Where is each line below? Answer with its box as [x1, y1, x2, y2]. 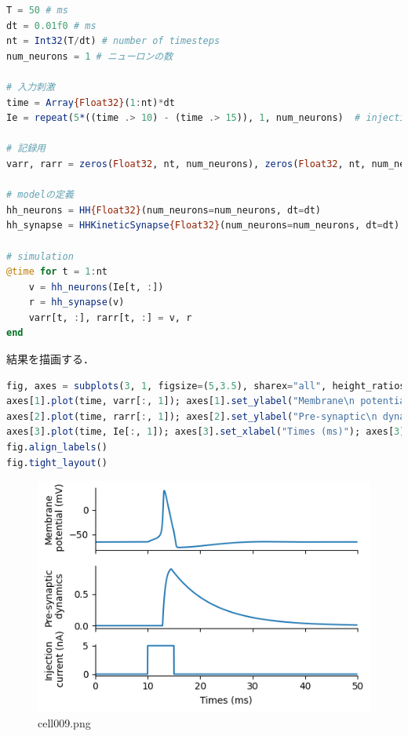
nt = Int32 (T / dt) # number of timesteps [6, 35, 220, 47]
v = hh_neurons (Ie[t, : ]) [28, 281, 164, 293]
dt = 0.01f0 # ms [6, 20, 97, 31]
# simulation [6, 250, 74, 262]
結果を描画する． [6, 351, 94, 367]
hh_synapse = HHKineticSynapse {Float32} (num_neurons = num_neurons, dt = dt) [6, 220, 400, 231]
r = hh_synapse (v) [28, 297, 125, 308]
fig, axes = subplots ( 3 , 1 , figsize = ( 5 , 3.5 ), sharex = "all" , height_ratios [6, 380, 406, 392]
